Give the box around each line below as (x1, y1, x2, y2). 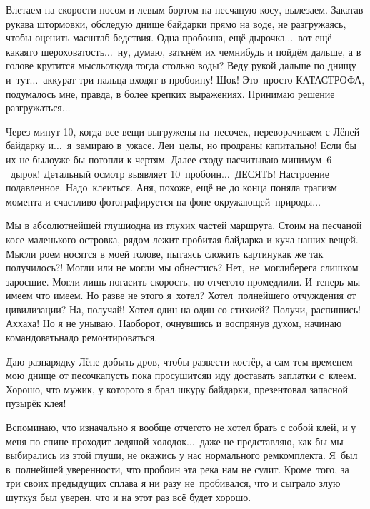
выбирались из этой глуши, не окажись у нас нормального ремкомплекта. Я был (6, 448, 358, 463)
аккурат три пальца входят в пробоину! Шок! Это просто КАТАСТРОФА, (43, 71, 365, 86)
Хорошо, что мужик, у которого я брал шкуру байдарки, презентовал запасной (6, 381, 348, 396)
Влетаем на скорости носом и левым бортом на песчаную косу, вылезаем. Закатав (6, 2, 364, 16)
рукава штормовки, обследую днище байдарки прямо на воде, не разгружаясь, (6, 16, 346, 31)
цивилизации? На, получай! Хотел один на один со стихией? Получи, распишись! (6, 301, 361, 316)
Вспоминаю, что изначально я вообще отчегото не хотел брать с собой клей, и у (6, 420, 356, 435)
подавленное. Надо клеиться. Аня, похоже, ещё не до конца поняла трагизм (6, 180, 337, 195)
